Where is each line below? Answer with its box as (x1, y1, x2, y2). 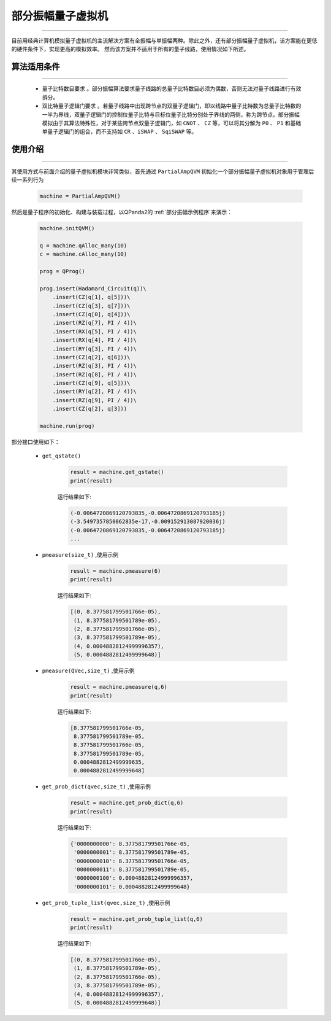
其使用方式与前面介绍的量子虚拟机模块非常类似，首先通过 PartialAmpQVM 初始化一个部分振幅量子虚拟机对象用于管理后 (11, 168, 314, 175)
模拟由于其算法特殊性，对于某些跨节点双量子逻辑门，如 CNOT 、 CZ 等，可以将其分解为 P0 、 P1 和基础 (42, 119, 302, 126)
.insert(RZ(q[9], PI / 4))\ (52, 397, 137, 403)
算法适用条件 (11, 61, 60, 72)
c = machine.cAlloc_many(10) (39, 250, 127, 258)
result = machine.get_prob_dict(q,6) (70, 799, 184, 807)
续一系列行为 (11, 176, 44, 184)
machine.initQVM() (39, 225, 95, 232)
